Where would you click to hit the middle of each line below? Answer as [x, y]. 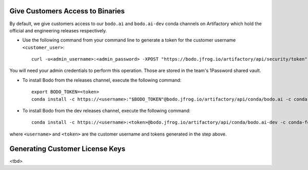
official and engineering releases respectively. [58, 30]
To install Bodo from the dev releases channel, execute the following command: [107, 111]
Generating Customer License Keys [68, 149]
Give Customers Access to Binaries [67, 11]
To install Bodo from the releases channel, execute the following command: [102, 80]
